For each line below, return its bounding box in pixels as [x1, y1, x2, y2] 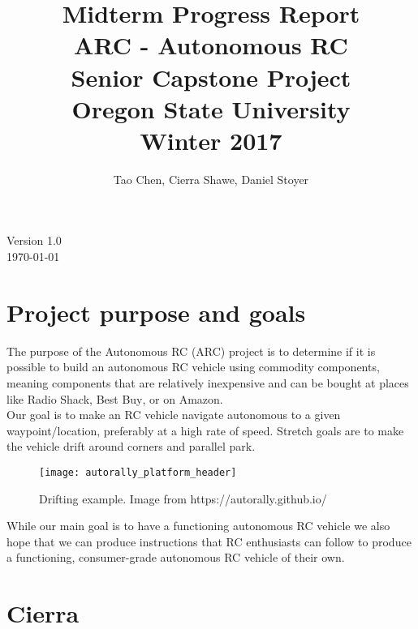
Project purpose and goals [6, 295, 306, 328]
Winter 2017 [140, 123, 282, 156]
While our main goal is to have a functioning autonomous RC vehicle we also [6, 517, 390, 534]
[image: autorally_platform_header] [39, 466, 237, 478]
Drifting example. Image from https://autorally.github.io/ [39, 490, 327, 507]
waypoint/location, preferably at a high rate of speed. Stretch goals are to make [6, 421, 404, 439]
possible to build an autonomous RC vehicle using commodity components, [6, 358, 380, 375]
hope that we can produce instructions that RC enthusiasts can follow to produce [6, 533, 412, 550]
